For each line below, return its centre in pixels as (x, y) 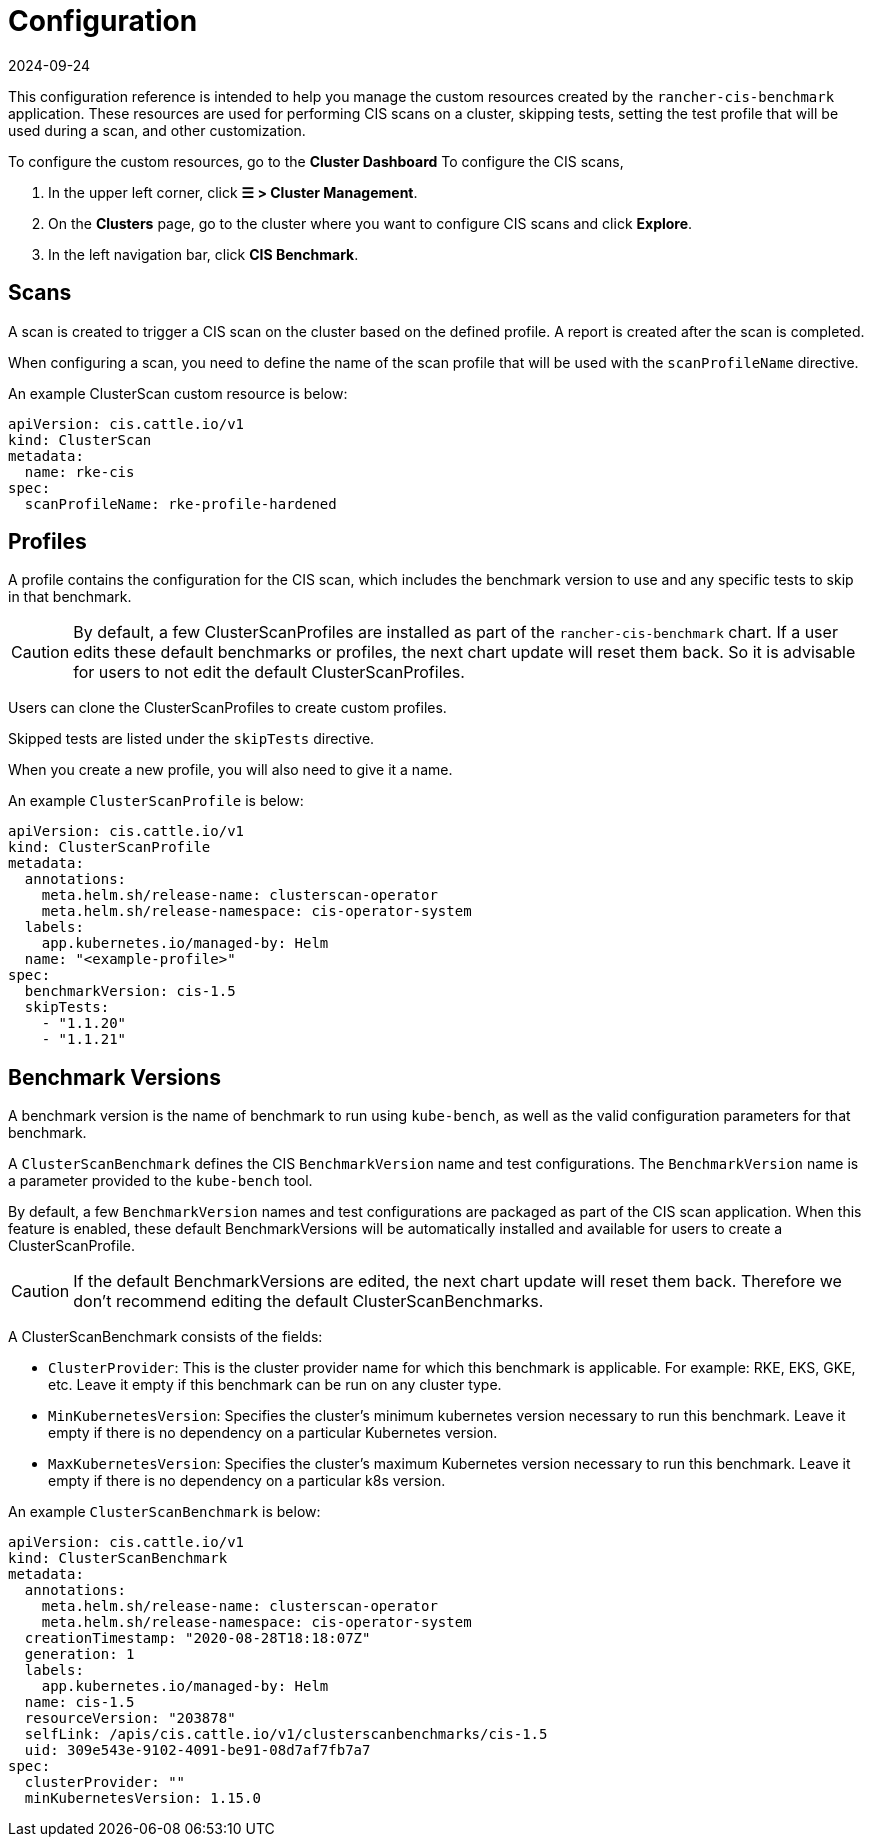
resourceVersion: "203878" (130, 1718)
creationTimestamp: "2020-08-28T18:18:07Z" (197, 1638)
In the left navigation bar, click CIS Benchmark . (203, 254)
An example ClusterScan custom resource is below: (178, 393)
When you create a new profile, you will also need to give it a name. (230, 770)
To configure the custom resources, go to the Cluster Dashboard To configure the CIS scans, (316, 161)
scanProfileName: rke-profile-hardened (180, 503)
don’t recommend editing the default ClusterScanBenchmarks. (308, 1301)
